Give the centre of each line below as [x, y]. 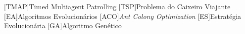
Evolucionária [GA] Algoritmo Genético [63, 25]
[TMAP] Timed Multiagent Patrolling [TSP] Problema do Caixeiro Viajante [117, 6]
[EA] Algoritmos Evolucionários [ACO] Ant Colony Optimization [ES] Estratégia [123, 16]
